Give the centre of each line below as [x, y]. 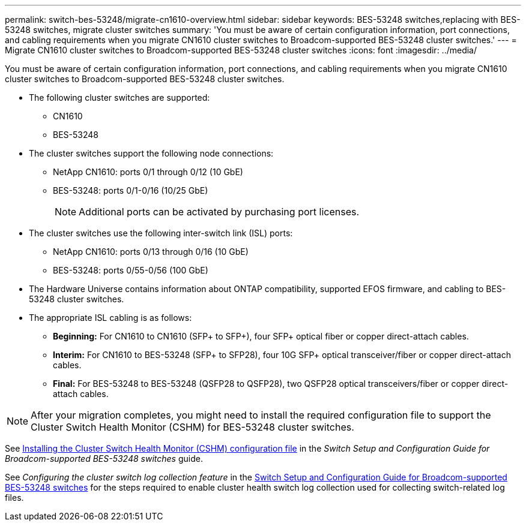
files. [14, 498]
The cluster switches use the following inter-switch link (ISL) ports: [161, 233]
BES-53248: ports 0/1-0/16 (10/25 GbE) [131, 190]
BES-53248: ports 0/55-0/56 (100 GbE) [131, 270]
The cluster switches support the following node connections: [151, 153]
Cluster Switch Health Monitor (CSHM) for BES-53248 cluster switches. [192, 427]
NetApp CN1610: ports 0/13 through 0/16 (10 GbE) [151, 252]
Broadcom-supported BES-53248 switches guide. [104, 459]
